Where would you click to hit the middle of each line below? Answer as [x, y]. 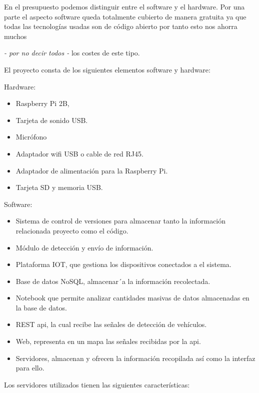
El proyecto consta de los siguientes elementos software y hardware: [107, 69]
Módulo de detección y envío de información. [84, 247]
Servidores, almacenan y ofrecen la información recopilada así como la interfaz [135, 358]
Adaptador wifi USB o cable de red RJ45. [79, 153]
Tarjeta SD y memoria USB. [59, 187]
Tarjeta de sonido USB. [52, 120]
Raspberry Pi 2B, [42, 103]
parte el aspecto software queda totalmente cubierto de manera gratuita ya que [125, 16]
